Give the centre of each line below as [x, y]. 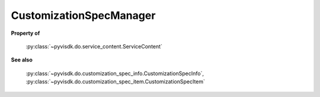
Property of [25, 33]
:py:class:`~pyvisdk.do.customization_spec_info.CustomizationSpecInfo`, [115, 73]
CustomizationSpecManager [83, 15]
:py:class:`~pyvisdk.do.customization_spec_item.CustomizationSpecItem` [116, 82]
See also [22, 60]
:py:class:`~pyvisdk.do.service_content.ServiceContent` [94, 46]
